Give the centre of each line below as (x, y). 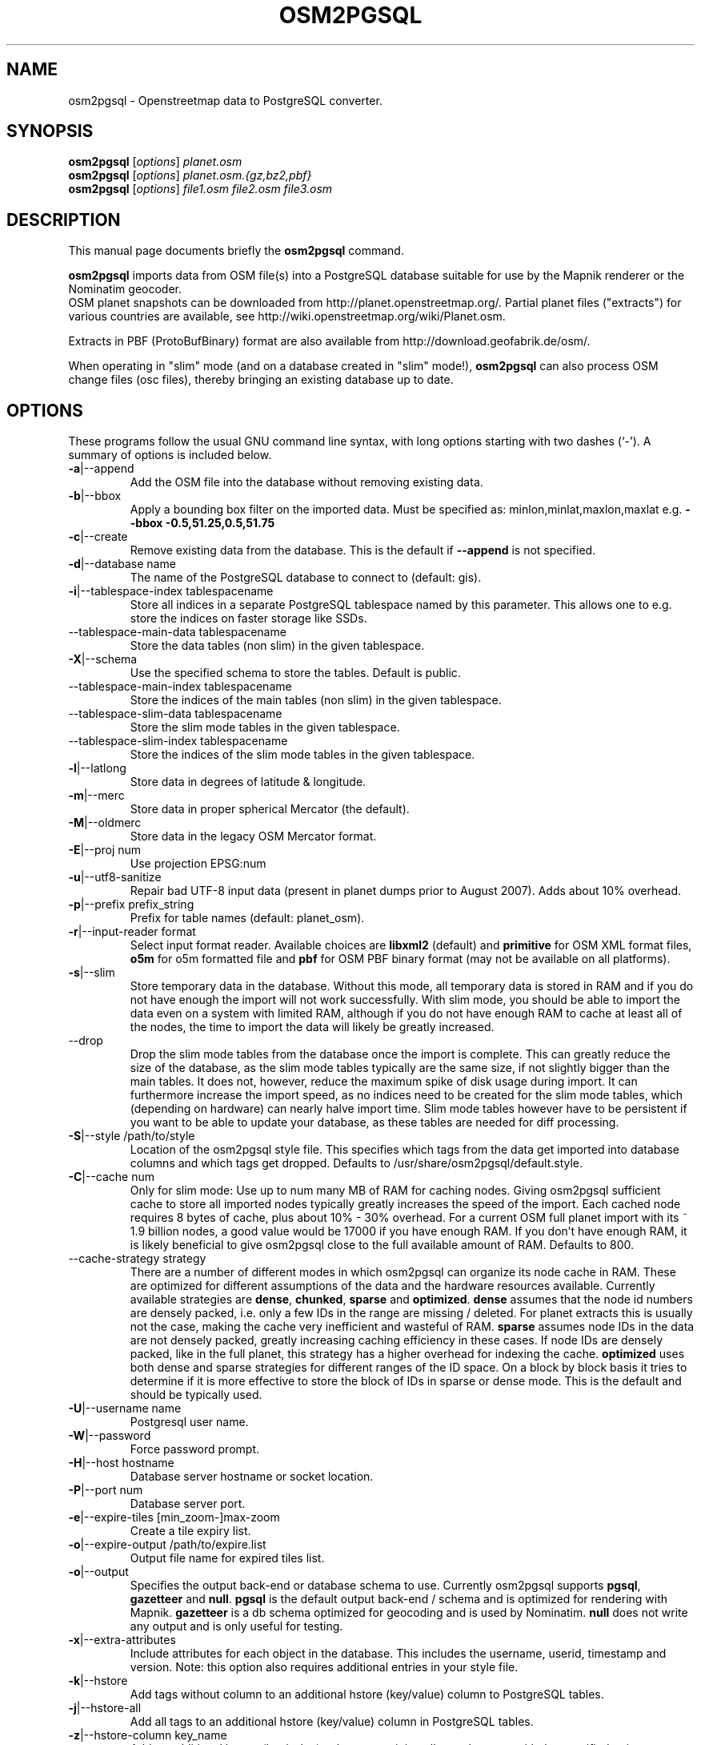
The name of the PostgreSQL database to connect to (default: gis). (306, 578)
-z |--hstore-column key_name (148, 1735)
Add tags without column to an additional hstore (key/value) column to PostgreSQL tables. (367, 1695)
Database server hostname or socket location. (252, 1477)
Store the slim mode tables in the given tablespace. (265, 727)
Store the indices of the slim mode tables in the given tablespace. (302, 755)
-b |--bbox (95, 496)
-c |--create (98, 537)
